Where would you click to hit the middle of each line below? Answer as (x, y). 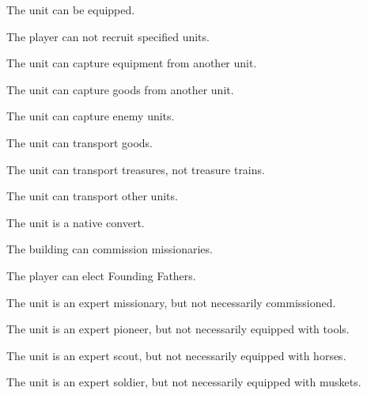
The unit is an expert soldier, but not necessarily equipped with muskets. (184, 382)
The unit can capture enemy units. (91, 116)
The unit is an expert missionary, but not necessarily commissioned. (171, 302)
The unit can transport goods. (79, 142)
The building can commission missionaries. (110, 249)
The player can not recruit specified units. (108, 36)
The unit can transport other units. (92, 196)
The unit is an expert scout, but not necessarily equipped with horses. (176, 355)
